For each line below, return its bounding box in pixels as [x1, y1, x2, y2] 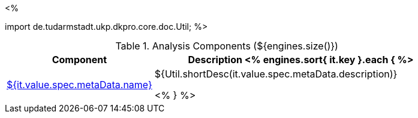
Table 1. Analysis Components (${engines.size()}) [115, 40, 338, 52]
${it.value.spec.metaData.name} [7, 79, 152, 91]
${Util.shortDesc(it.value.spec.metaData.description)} [154, 68, 398, 80]
